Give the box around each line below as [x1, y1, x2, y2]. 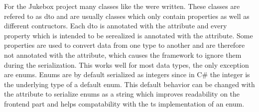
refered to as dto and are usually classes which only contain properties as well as [4, 10, 250, 21]
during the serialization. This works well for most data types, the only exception [4, 59, 249, 70]
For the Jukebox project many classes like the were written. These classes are [4, 1, 240, 11]
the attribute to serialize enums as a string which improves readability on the [4, 89, 240, 99]
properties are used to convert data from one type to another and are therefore [4, 40, 245, 50]
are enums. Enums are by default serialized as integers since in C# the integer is [4, 69, 250, 80]
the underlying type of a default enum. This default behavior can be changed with [4, 79, 255, 89]
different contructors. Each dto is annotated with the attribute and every [4, 20, 227, 31]
